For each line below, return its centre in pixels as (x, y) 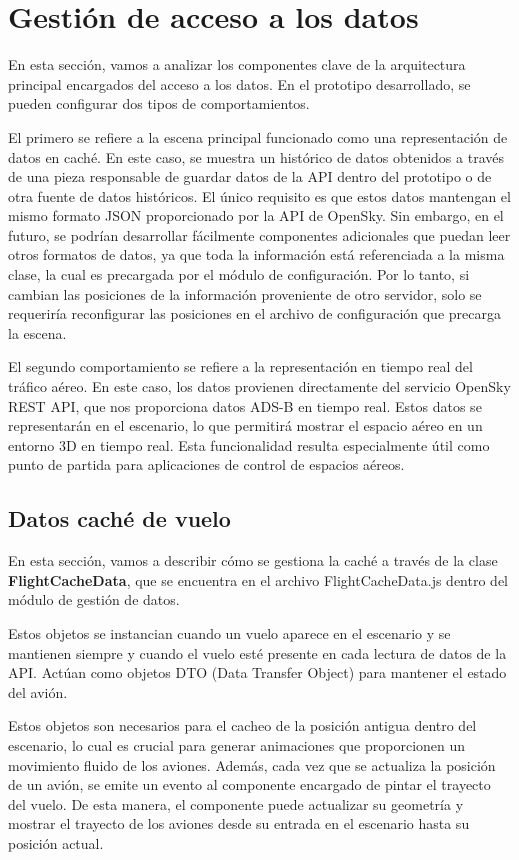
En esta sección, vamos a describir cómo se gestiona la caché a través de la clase (253, 560)
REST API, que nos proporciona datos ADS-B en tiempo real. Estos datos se (245, 405)
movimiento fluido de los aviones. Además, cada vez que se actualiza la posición (252, 764)
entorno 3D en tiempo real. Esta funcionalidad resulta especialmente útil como (249, 444)
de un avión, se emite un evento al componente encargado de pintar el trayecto (249, 784)
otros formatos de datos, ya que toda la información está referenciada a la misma (256, 254)
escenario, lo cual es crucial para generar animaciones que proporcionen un (237, 744)
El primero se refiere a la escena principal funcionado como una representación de (258, 136)
